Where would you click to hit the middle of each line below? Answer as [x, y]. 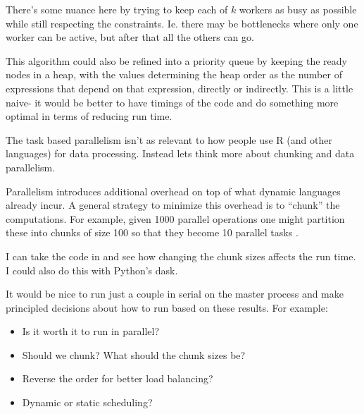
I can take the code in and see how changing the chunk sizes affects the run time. [181, 256]
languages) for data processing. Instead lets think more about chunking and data [180, 153]
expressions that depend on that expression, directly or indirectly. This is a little [180, 88]
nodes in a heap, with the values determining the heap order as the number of [174, 74]
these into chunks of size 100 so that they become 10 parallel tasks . [152, 232]
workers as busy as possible [298, 9]
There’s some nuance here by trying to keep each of [117, 9]
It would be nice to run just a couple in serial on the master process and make [175, 294]
